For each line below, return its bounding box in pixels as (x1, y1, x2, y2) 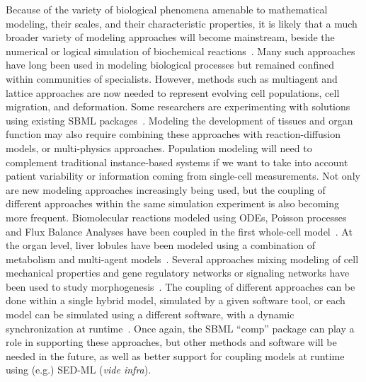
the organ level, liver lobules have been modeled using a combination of (6, 238, 315, 253)
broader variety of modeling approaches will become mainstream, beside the (6, 30, 335, 45)
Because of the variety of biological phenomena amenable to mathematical (6, 2, 328, 16)
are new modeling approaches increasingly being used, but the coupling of (6, 182, 326, 197)
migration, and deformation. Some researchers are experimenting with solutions (6, 99, 350, 114)
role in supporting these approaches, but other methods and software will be (6, 335, 337, 349)
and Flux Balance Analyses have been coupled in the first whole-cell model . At (6, 224, 353, 238)
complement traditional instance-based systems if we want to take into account (6, 154, 348, 169)
